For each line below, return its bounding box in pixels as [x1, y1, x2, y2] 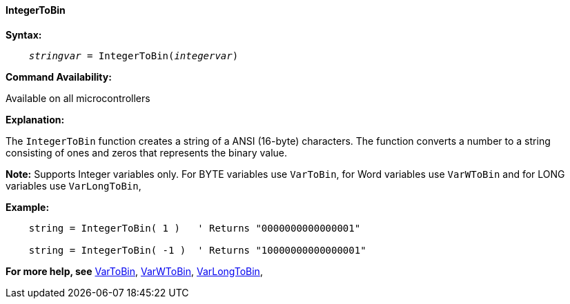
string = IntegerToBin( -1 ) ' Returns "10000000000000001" [28, 244, 366, 256]
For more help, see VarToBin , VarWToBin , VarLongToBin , [6, 265, 263, 277]
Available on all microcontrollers [6, 92, 150, 104]
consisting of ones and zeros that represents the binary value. [6, 146, 288, 159]
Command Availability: [6, 70, 112, 83]
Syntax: [6, 28, 42, 41]
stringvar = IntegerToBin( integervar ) [28, 50, 239, 61]
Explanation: [6, 113, 65, 125]
